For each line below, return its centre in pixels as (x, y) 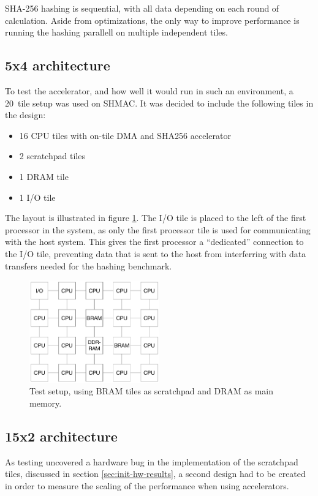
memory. (46, 403)
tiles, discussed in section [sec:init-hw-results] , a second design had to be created (155, 474)
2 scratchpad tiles (52, 156)
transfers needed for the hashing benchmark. (89, 265)
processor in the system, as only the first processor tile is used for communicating (158, 229)
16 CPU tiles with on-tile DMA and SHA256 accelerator (125, 135)
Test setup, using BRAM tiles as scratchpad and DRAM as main (151, 391)
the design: (25, 115)
